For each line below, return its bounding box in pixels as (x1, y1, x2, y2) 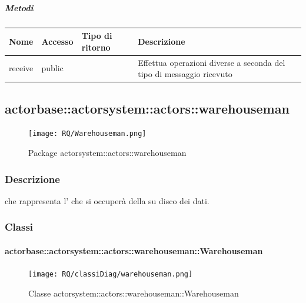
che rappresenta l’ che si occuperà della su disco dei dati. (5, 194, 209, 207)
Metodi (5, 1, 34, 14)
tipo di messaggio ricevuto (138, 68, 232, 80)
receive (9, 62, 34, 74)
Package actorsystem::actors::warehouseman (28, 146, 187, 159)
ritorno (81, 41, 111, 53)
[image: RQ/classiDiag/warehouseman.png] (28, 270, 193, 279)
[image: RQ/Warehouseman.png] (28, 129, 147, 138)
